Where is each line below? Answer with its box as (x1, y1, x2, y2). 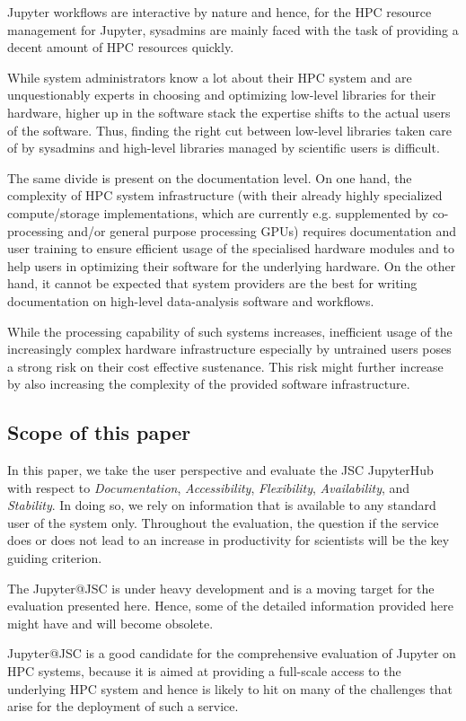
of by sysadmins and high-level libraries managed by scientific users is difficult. (7, 138, 440, 157)
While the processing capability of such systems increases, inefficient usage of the (7, 321, 453, 340)
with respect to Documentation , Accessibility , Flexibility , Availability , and (7, 478, 410, 497)
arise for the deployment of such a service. (7, 697, 239, 716)
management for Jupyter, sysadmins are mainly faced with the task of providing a (7, 20, 459, 39)
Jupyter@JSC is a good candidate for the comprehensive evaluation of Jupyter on (7, 644, 456, 663)
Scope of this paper (7, 418, 191, 446)
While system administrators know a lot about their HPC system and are (7, 67, 412, 86)
